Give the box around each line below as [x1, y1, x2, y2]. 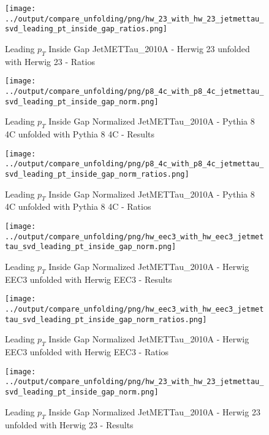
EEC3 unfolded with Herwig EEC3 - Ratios [5, 345, 169, 358]
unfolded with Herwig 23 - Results [5, 418, 134, 431]
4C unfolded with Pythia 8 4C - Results [5, 128, 154, 141]
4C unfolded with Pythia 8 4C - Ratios [5, 200, 151, 213]
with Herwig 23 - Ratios [5, 55, 95, 67]
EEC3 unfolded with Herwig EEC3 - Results [5, 272, 172, 285]
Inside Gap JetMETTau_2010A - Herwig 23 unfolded [48, 42, 250, 55]
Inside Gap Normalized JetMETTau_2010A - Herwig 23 [48, 405, 260, 418]
